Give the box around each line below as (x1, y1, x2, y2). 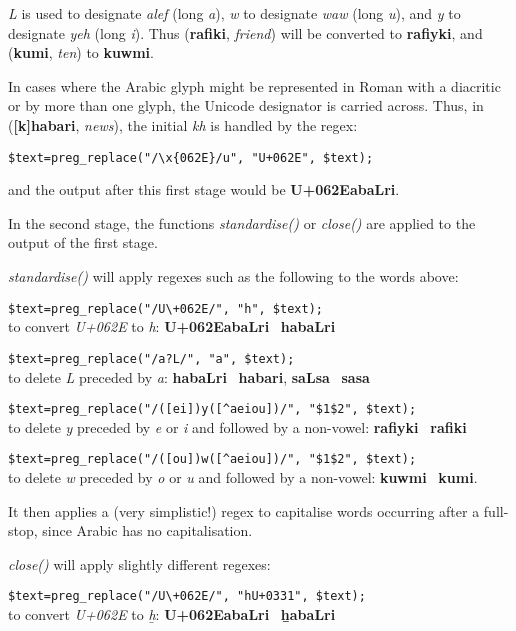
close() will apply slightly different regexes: (8, 553, 271, 574)
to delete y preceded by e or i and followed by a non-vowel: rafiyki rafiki (8, 416, 467, 437)
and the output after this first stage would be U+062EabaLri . (8, 179, 400, 200)
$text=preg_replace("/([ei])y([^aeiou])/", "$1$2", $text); (8, 402, 417, 417)
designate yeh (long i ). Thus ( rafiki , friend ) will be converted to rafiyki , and (8, 22, 483, 43)
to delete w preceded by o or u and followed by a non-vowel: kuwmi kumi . (8, 467, 478, 487)
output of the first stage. (8, 232, 158, 253)
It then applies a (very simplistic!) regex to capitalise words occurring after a (8, 500, 480, 521)
